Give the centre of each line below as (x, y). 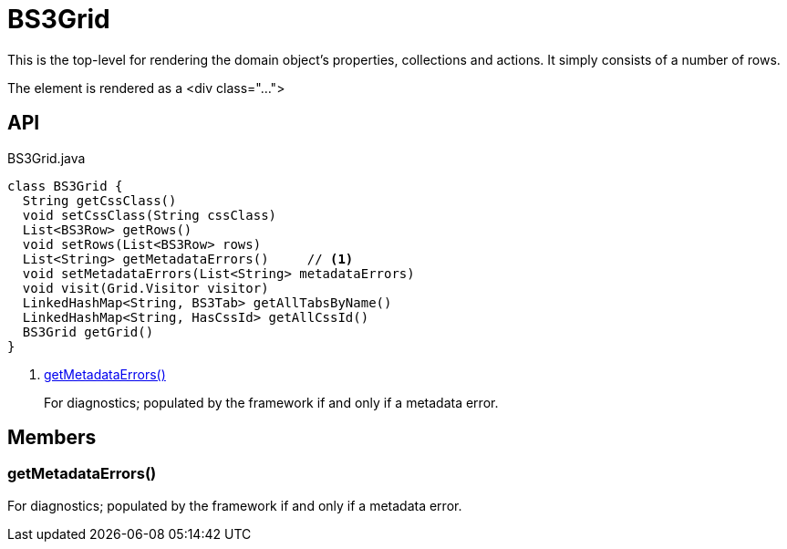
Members (52, 438)
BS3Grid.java (47, 158)
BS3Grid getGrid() (88, 331)
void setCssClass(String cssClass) (150, 215)
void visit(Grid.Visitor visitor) (145, 288)
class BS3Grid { (65, 186)
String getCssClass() (99, 200)
